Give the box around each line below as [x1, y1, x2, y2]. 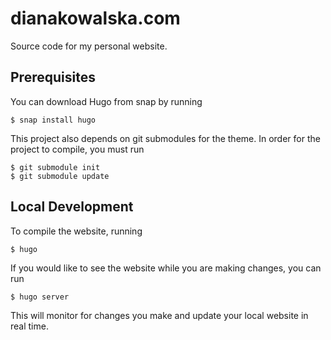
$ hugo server [10, 292, 70, 302]
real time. [10, 320, 49, 332]
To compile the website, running [10, 225, 143, 237]
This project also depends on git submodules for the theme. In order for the [10, 132, 321, 144]
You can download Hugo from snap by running [10, 95, 203, 107]
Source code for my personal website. [10, 40, 168, 52]
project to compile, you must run [10, 143, 145, 155]
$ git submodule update [10, 171, 110, 181]
